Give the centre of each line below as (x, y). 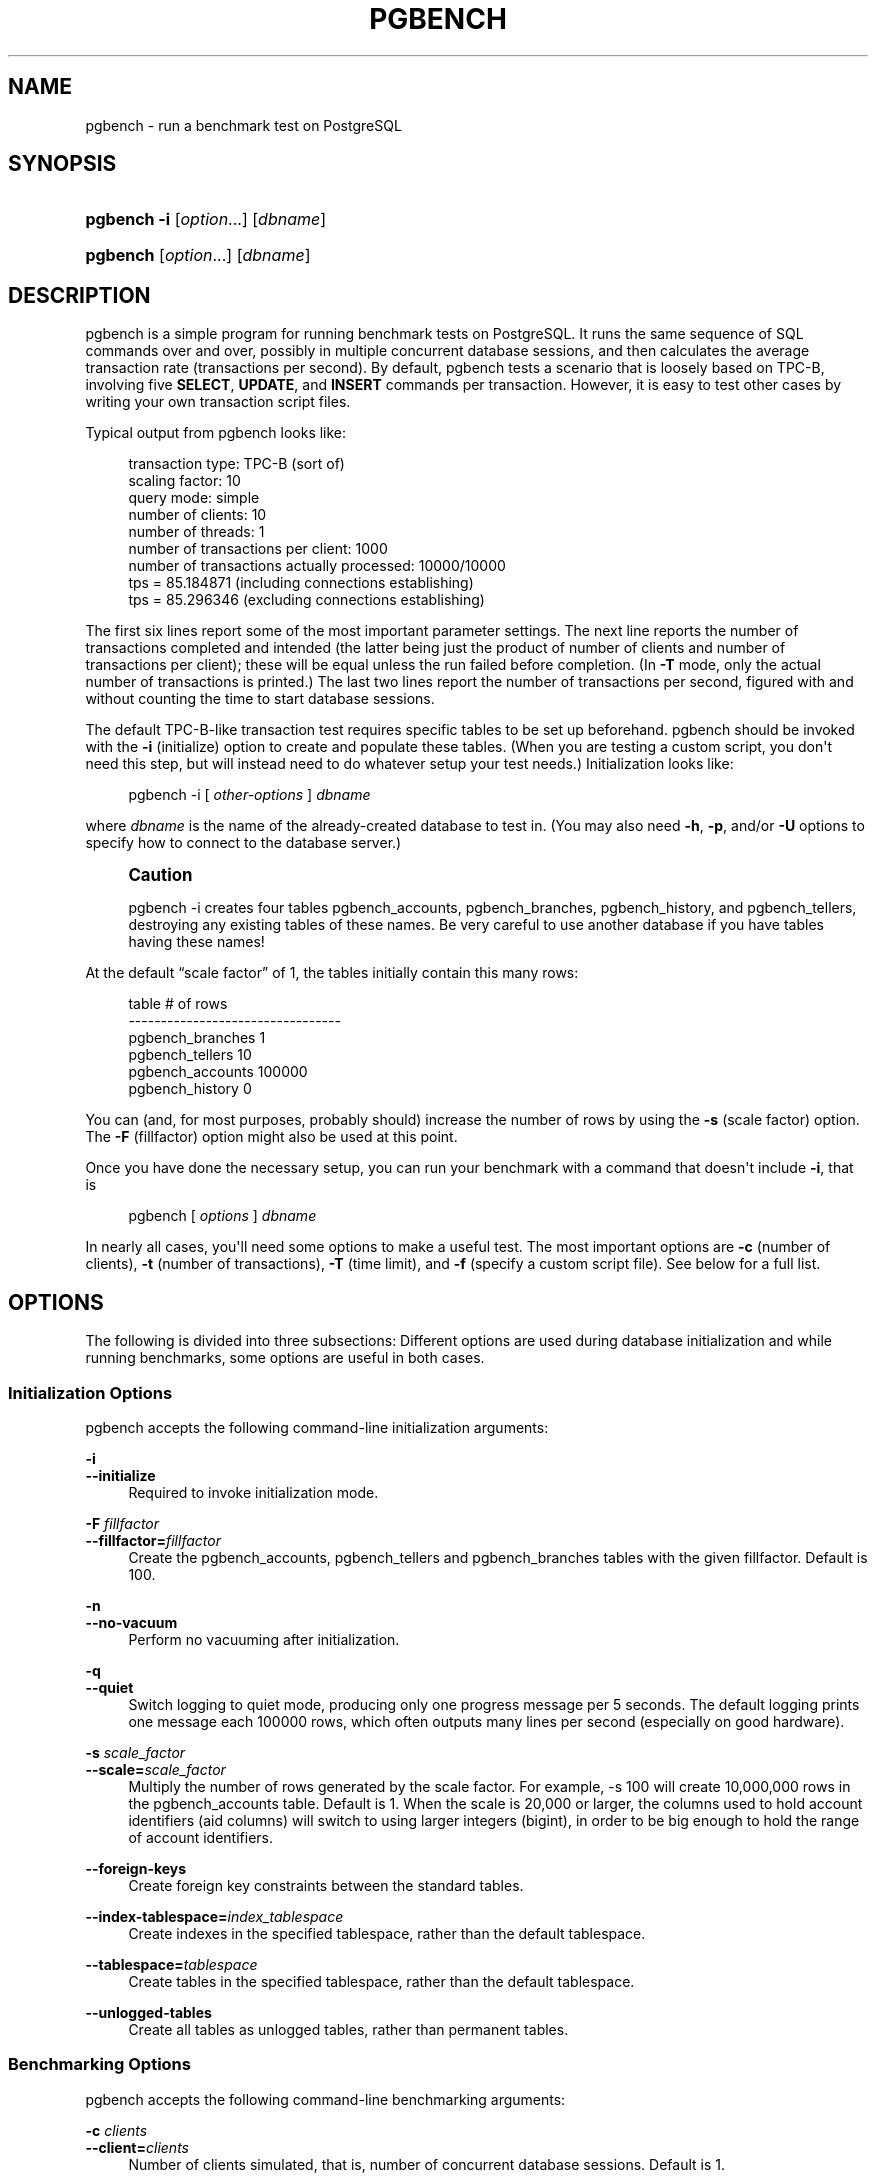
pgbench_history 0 (190, 1089)
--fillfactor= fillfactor (153, 1540)
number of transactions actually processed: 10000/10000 (317, 566)
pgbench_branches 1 (197, 1038)
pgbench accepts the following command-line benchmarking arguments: (325, 2099)
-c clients (116, 2130)
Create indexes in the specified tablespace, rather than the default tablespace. (387, 1933)
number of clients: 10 (197, 515)
